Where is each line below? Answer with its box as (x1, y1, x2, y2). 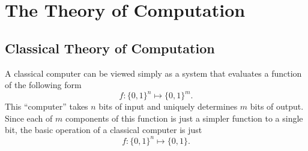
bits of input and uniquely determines (98, 100, 238, 113)
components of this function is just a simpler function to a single (65, 111, 303, 124)
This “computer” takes (5, 100, 88, 113)
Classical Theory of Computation (5, 38, 215, 57)
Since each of (5, 111, 53, 124)
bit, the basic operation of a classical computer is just (5, 123, 202, 136)
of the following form (5, 78, 82, 91)
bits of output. (250, 100, 304, 113)
